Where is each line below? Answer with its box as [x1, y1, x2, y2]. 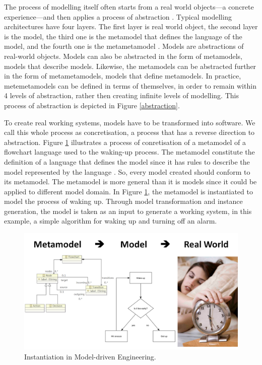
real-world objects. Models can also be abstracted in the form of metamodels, [4, 50, 243, 61]
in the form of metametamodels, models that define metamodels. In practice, [4, 70, 241, 81]
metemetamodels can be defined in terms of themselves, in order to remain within [4, 80, 256, 91]
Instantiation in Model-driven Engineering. [24, 351, 156, 361]
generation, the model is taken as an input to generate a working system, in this [4, 205, 252, 216]
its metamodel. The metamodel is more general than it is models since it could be [4, 176, 257, 187]
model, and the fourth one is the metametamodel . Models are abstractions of [4, 41, 244, 51]
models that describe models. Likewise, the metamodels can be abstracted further [4, 60, 256, 71]
